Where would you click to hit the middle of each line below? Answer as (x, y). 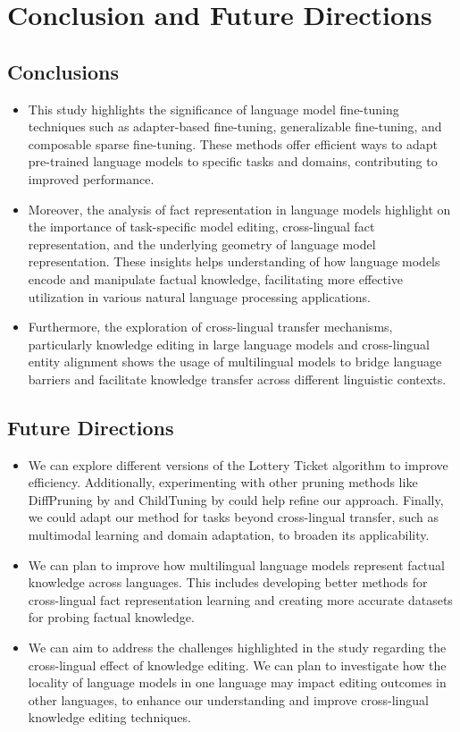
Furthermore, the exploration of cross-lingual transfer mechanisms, (210, 327)
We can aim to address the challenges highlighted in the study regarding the (237, 648)
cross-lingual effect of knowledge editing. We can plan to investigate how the (237, 665)
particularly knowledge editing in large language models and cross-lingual (229, 344)
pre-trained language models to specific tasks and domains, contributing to (233, 161)
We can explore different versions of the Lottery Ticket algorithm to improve (238, 464)
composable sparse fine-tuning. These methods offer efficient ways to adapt (233, 143)
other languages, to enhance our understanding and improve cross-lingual (228, 699)
